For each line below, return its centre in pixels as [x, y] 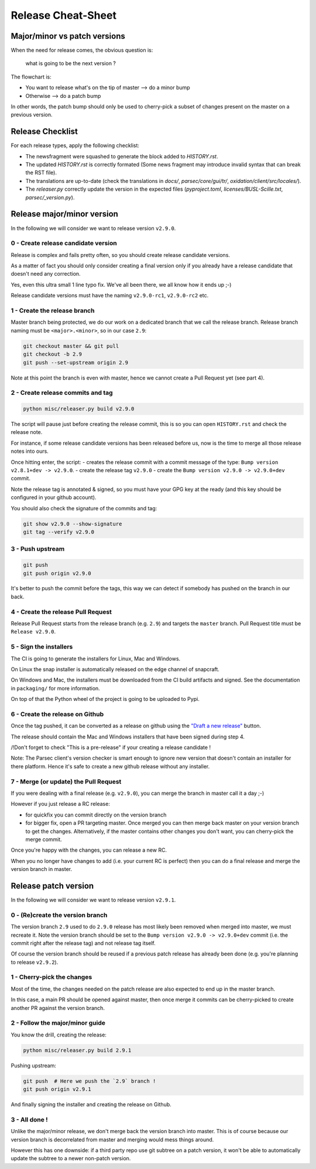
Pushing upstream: [34, 1065]
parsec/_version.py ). [50, 197]
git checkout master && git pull [71, 346]
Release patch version [52, 886]
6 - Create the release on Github [57, 714]
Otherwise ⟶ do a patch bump [63, 96]
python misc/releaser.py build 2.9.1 [77, 1050]
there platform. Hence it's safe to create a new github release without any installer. [110, 766]
